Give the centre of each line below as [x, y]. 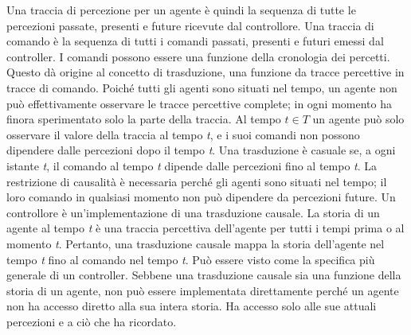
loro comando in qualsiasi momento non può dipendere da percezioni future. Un [201, 197]
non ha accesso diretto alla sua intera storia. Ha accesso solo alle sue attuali [192, 306]
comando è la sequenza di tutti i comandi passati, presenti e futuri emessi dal [195, 41]
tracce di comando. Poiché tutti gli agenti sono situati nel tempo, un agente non [202, 87]
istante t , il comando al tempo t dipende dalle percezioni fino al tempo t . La [192, 165]
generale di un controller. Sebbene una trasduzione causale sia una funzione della [204, 275]
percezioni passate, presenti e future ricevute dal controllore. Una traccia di [190, 25]
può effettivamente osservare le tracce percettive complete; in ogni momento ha [199, 103]
